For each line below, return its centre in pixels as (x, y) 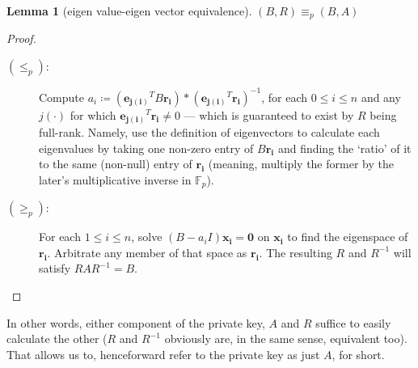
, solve (147, 237)
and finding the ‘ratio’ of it (344, 148)
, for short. (358, 354)
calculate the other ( (57, 338)
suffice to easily (353, 322)
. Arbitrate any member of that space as (147, 252)
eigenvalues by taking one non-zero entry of (146, 148)
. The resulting (296, 252)
